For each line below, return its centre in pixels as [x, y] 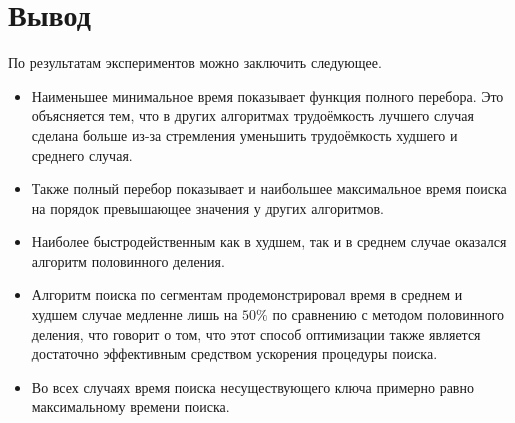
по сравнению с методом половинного [388, 314]
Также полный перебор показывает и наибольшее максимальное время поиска [269, 188]
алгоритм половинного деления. [128, 260]
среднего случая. [82, 154]
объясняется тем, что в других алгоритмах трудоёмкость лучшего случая [252, 115]
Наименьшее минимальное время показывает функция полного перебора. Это [267, 95]
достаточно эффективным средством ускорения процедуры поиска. [234, 353]
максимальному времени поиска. [130, 406]
